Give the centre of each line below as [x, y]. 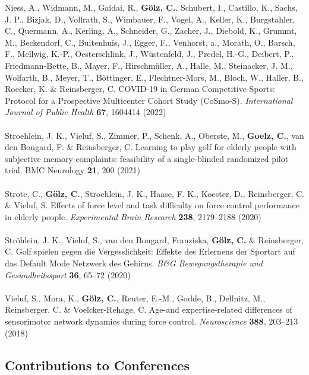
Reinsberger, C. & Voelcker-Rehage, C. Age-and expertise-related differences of [149, 309]
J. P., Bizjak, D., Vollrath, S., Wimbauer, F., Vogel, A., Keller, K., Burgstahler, [150, 19]
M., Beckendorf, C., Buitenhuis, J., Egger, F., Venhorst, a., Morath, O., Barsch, [150, 42]
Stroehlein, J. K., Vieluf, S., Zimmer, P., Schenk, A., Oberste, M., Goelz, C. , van [154, 135]
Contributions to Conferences [97, 365]
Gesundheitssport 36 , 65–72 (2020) [68, 274]
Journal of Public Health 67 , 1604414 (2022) [86, 112]
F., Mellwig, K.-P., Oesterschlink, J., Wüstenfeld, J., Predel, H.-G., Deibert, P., [149, 54]
